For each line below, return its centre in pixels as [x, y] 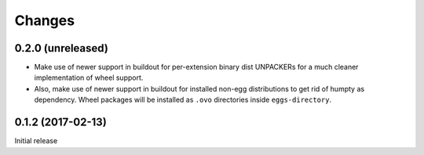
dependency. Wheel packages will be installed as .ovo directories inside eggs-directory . [183, 100]
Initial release [36, 141]
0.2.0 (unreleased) [62, 48]
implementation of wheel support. [89, 77]
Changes [44, 20]
